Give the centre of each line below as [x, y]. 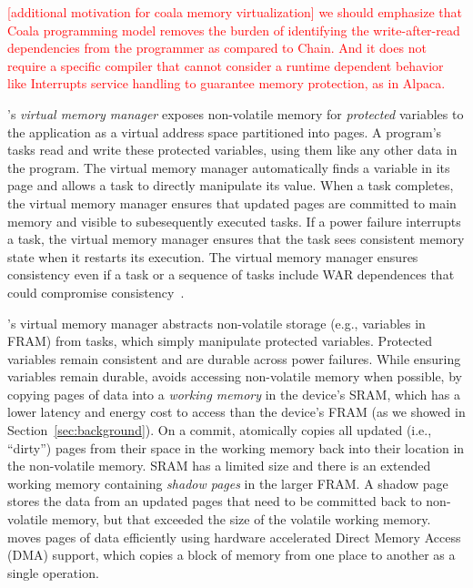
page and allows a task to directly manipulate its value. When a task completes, [231, 185]
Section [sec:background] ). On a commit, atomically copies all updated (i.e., [220, 430]
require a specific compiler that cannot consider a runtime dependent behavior [226, 65]
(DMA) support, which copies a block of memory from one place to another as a [231, 555]
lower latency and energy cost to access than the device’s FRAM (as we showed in [236, 412]
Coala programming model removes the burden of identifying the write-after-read [234, 30]
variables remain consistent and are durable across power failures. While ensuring [234, 358]
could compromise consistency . [96, 292]
